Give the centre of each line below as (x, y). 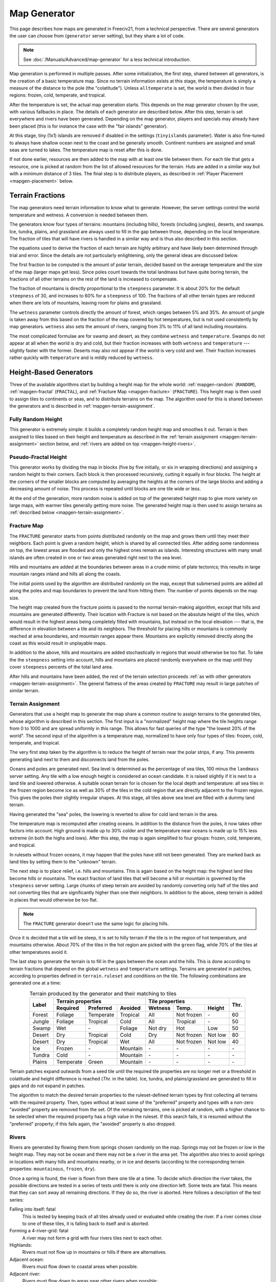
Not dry (158, 1028)
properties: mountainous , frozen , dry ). (53, 1169)
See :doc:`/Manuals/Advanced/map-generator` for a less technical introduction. (107, 59)
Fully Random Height (36, 419)
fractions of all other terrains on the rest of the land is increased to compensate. (94, 279)
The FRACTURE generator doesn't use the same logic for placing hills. (96, 924)
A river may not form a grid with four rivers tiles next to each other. (93, 1238)
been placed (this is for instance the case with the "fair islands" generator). (89, 126)
